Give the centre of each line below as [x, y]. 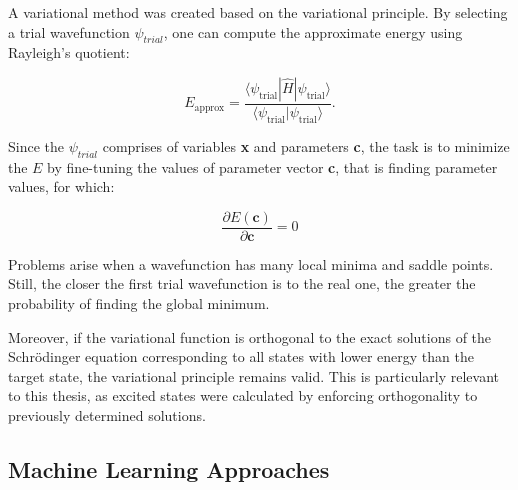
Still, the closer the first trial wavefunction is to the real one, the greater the [242, 283]
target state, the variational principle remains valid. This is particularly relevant [253, 375]
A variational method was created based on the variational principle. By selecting [258, 12]
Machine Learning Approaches [169, 469]
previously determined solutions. [107, 415]
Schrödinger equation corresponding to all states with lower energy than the [241, 356]
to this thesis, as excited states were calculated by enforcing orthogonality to [243, 395]
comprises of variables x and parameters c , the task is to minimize [306, 145]
